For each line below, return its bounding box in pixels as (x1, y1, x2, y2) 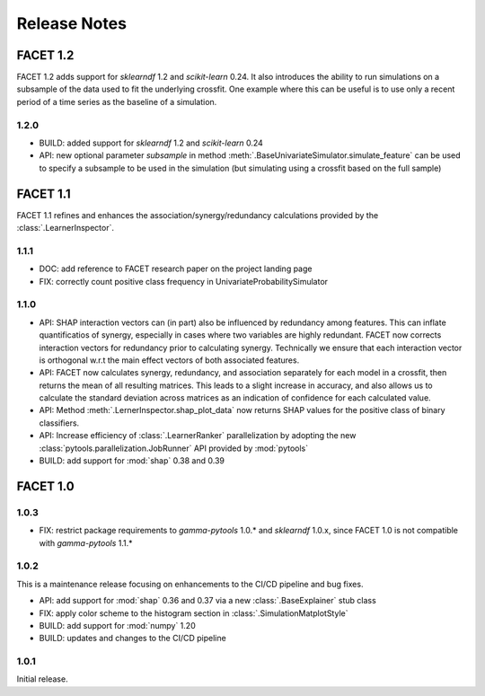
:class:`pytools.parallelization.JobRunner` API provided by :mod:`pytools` (39, 443, 309, 454)
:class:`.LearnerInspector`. (16, 223, 114, 233)
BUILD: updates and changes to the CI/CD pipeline (39, 633, 226, 644)
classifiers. (39, 418, 80, 428)
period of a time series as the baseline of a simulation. (16, 96, 217, 107)
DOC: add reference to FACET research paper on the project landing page (39, 263, 313, 274)
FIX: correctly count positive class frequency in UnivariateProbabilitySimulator (39, 276, 328, 286)
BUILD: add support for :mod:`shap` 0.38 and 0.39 (39, 455, 225, 466)
